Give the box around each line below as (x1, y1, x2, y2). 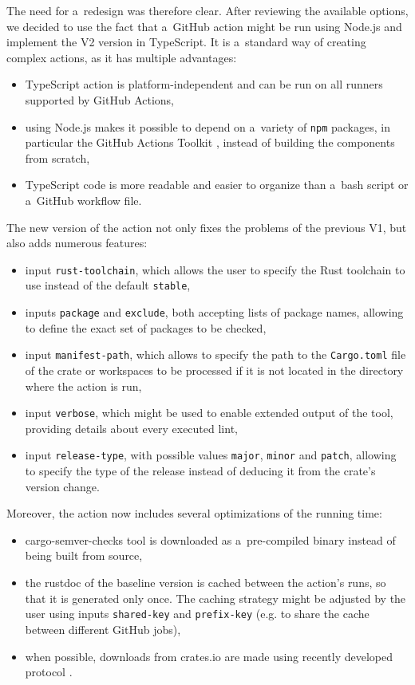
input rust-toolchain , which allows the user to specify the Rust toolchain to (25, 261, 405, 278)
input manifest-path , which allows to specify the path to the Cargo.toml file (25, 346, 406, 363)
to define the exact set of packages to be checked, (25, 319, 267, 336)
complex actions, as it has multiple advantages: (6, 49, 237, 65)
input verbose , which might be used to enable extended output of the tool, (25, 404, 393, 421)
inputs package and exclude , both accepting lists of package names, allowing (25, 304, 404, 321)
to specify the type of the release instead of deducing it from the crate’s (25, 463, 376, 479)
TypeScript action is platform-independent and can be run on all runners (25, 76, 383, 93)
